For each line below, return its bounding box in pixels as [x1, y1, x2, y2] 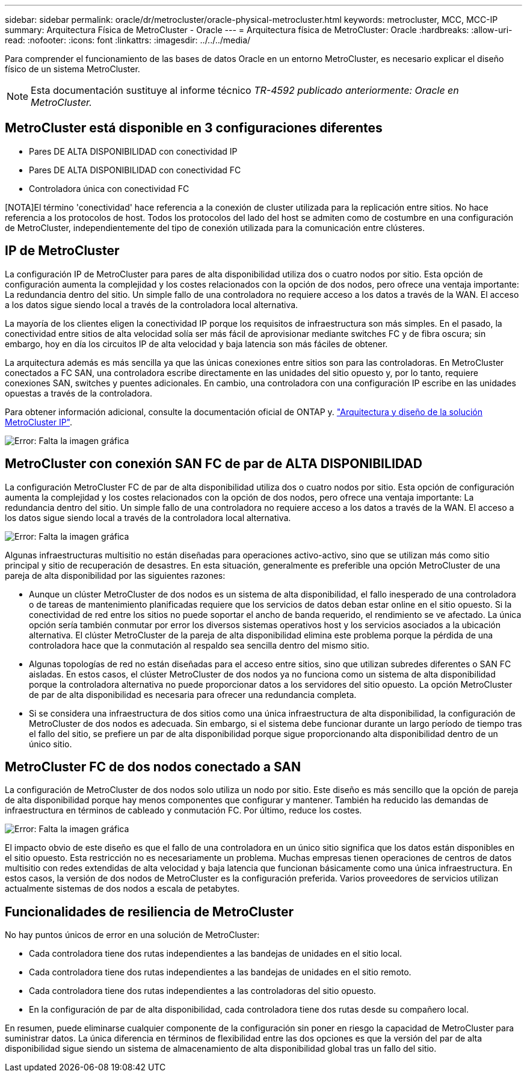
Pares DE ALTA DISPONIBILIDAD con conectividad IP [29, 146, 238, 156]
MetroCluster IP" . [5, 416, 73, 427]
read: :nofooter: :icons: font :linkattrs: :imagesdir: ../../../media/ [5, 35, 251, 45]
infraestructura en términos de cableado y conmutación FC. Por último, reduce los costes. [5, 805, 362, 816]
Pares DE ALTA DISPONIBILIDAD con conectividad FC [29, 164, 241, 175]
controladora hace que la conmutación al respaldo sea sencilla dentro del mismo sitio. [29, 640, 369, 650]
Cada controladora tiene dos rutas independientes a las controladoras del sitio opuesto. [29, 986, 376, 996]
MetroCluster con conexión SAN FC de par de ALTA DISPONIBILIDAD [5, 456, 422, 472]
